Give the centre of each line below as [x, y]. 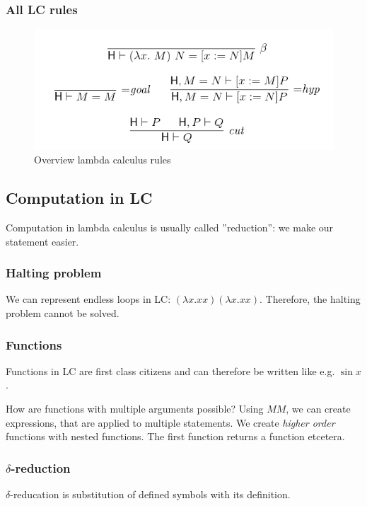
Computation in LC [79, 198]
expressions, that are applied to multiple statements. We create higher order [170, 422]
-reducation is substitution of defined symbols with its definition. [150, 494]
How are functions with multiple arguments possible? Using [135, 409]
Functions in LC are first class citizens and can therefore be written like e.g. [170, 370]
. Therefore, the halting [310, 299]
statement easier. [42, 241]
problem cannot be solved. [63, 313]
